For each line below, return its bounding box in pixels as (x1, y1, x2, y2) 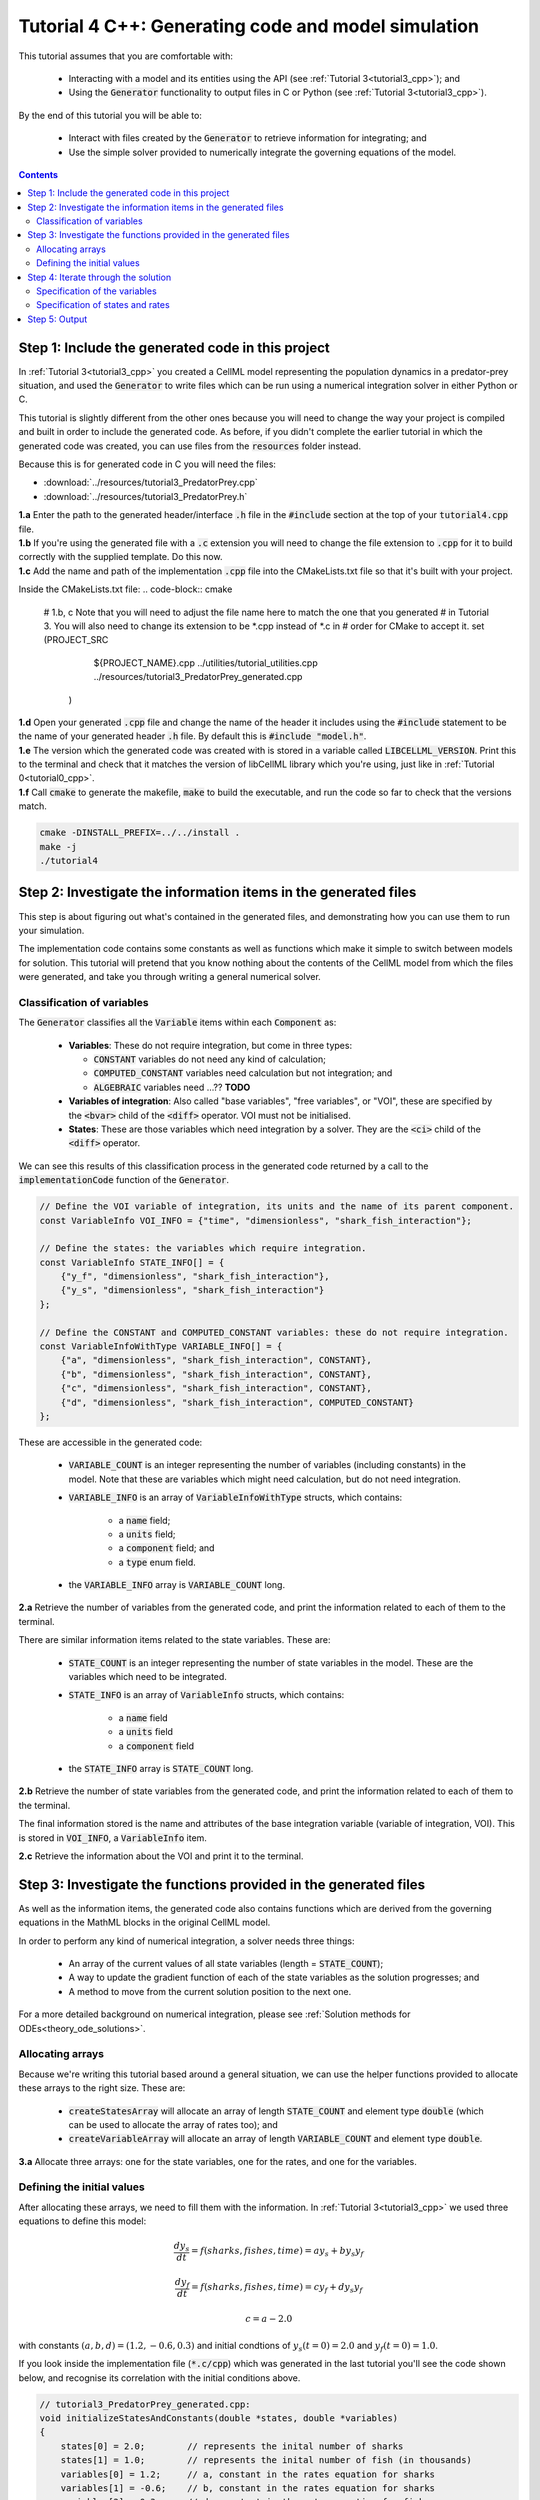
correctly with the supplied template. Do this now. (18, 551, 223, 563)
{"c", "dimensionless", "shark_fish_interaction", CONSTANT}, (60, 1383, 372, 1394)
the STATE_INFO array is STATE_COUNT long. (68, 1762, 254, 1774)
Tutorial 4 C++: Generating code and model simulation (18, 15, 480, 37)
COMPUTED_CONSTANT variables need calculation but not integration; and (93, 1067, 393, 1079)
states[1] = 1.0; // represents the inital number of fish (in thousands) (60, 2455, 472, 2466)
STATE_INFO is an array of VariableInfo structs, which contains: (68, 1689, 345, 1701)
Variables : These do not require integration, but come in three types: (68, 1039, 353, 1051)
